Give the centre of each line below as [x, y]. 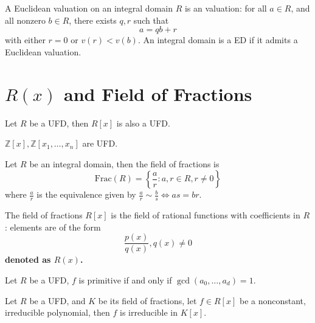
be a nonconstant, [272, 300]
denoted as [28, 259]
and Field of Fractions [158, 93]
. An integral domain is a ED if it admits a [218, 40]
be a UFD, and [57, 300]
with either [25, 40]
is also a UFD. [143, 123]
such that [151, 20]
